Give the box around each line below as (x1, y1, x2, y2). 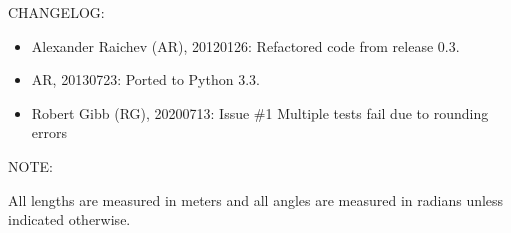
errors (31, 122, 67, 143)
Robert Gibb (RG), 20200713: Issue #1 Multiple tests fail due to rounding (31, 102, 489, 123)
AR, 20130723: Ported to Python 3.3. (31, 69, 260, 90)
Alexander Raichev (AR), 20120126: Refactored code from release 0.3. (31, 35, 460, 56)
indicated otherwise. (8, 209, 131, 230)
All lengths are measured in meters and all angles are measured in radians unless (8, 189, 504, 210)
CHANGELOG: (8, 2, 105, 22)
